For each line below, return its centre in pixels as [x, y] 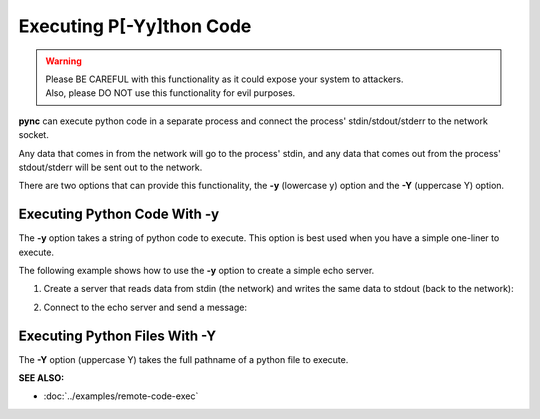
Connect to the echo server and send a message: [145, 307]
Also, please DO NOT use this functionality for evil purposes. [170, 93]
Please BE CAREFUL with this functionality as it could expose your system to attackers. [224, 79]
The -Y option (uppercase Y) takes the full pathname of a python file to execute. [183, 359]
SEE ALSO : [41, 378]
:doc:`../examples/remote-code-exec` [121, 396]
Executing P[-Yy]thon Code [135, 26]
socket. [33, 135]
